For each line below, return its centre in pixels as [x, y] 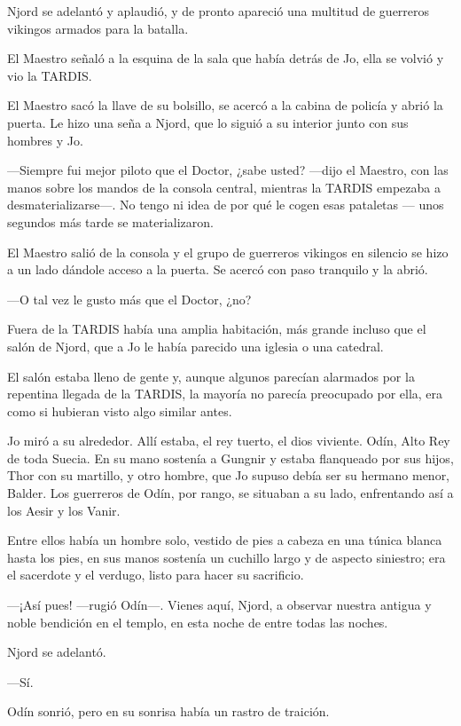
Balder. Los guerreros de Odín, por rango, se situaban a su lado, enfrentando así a [230, 493]
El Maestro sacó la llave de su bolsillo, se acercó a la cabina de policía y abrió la [225, 105]
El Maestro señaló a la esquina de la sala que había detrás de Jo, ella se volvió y [226, 58]
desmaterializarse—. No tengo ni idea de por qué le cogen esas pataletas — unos [226, 205]
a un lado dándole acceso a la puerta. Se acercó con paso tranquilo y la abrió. [218, 269]
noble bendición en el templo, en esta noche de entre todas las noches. [198, 622]
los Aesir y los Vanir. [64, 510]
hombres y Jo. [45, 140]
